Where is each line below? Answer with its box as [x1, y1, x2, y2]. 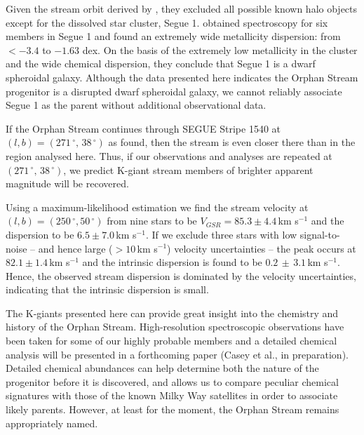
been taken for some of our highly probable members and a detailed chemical [6, 333, 337, 348]
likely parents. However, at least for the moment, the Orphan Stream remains [6, 402, 339, 417]
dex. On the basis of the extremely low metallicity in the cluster [82, 42, 358, 57]
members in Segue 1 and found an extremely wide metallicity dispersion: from [6, 29, 341, 43]
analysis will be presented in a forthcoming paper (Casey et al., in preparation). [6, 347, 349, 361]
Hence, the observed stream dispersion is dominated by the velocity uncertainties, [6, 268, 356, 283]
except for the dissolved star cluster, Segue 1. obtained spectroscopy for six [6, 15, 328, 29]
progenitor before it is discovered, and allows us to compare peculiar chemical [6, 374, 339, 389]
